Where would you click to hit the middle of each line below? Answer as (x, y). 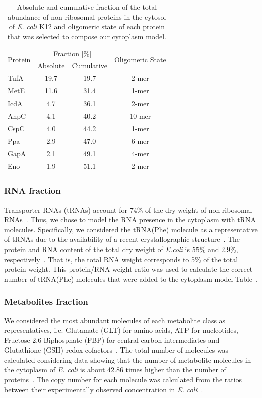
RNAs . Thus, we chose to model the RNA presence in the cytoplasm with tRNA (130, 219)
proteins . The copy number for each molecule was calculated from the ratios (123, 380)
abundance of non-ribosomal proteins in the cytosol (87, 16)
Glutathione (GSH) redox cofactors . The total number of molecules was (116, 350)
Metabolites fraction (46, 301)
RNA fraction (32, 191)
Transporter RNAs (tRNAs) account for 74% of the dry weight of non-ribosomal (128, 209)
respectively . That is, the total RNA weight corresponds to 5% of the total (121, 259)
